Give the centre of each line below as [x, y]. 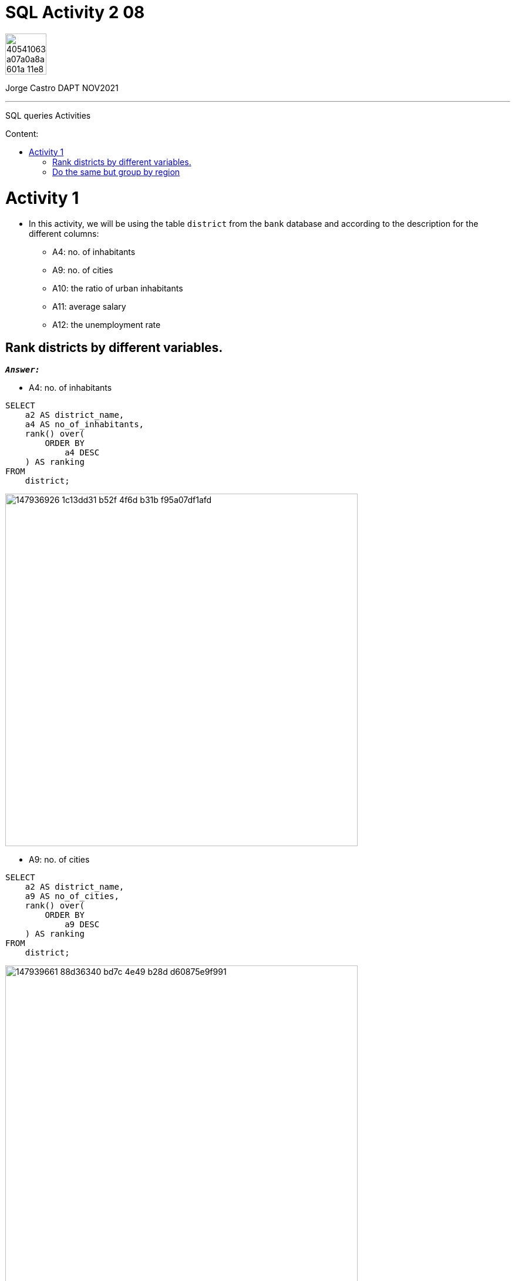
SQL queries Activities [48, 115]
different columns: [64, 234]
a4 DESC [82, 453]
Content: [22, 133]
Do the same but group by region [116, 172]
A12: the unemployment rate [107, 325]
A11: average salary [89, 307]
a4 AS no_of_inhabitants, [85, 425]
